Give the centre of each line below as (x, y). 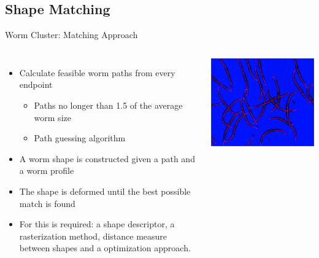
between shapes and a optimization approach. (105, 248)
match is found (47, 203)
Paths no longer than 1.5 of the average (108, 105)
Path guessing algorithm (80, 138)
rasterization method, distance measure (93, 236)
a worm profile (47, 170)
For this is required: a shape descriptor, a (97, 224)
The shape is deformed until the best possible (105, 191)
